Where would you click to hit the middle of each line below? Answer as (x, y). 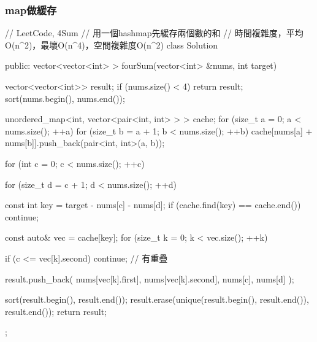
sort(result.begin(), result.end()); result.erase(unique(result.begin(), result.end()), (157, 299)
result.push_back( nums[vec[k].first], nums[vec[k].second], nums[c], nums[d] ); (150, 278)
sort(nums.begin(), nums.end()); (65, 98)
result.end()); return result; (56, 311)
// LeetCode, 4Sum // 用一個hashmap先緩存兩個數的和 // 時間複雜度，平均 (154, 33)
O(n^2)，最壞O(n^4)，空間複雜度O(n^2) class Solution (112, 45)
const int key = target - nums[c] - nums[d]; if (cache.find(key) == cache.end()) (153, 205)
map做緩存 (31, 10)
